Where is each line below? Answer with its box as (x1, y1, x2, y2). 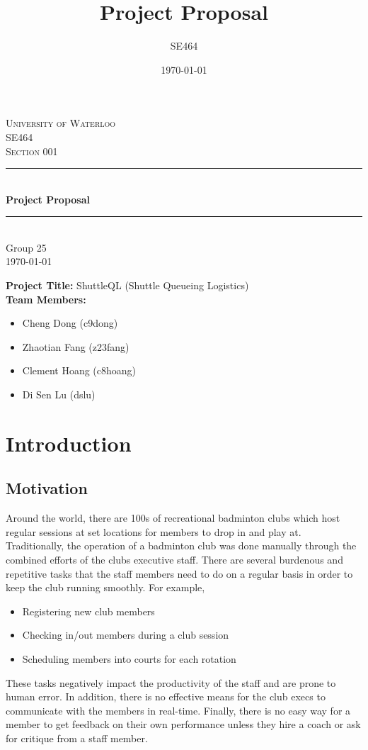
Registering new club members (22, 603, 155, 618)
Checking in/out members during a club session (22, 627, 229, 642)
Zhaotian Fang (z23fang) (22, 339, 130, 354)
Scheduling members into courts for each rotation (22, 651, 236, 666)
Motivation (6, 477, 88, 499)
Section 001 (6, 143, 58, 158)
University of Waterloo (6, 116, 116, 130)
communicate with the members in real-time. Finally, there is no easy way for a (6, 703, 351, 717)
